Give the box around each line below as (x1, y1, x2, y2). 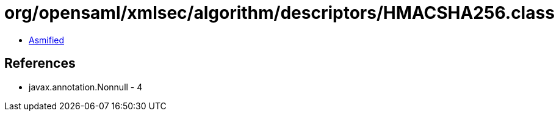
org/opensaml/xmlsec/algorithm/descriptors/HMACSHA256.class (4, 2, 555, 23)
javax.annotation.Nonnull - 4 (29, 81, 143, 92)
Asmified (29, 34, 65, 45)
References (4, 56, 76, 71)
